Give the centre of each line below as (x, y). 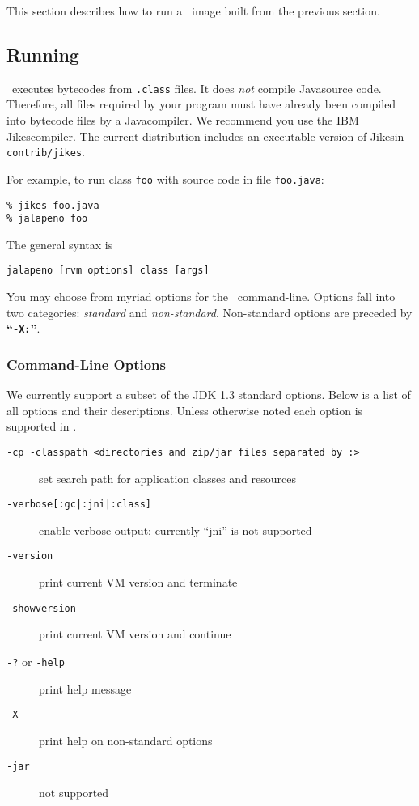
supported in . (42, 426)
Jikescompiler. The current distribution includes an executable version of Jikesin (205, 136)
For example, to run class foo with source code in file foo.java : (165, 178)
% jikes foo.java (53, 205)
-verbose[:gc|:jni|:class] (79, 505)
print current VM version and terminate (138, 582)
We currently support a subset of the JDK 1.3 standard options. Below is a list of (209, 395)
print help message (85, 688)
